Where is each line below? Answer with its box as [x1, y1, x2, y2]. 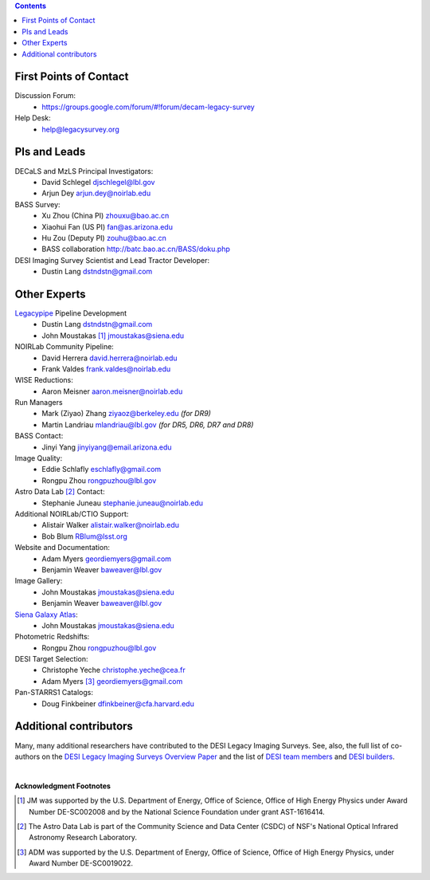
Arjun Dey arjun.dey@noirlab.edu [41, 188, 151, 198]
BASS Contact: [14, 431, 64, 441]
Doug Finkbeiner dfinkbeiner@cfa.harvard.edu [41, 698, 194, 709]
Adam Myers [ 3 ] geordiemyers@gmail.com [41, 676, 183, 686]
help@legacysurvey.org [41, 124, 119, 134]
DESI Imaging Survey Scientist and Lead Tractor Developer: [14, 255, 210, 265]
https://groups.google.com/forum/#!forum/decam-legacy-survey [41, 102, 255, 112]
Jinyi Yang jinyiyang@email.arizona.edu [41, 442, 172, 452]
